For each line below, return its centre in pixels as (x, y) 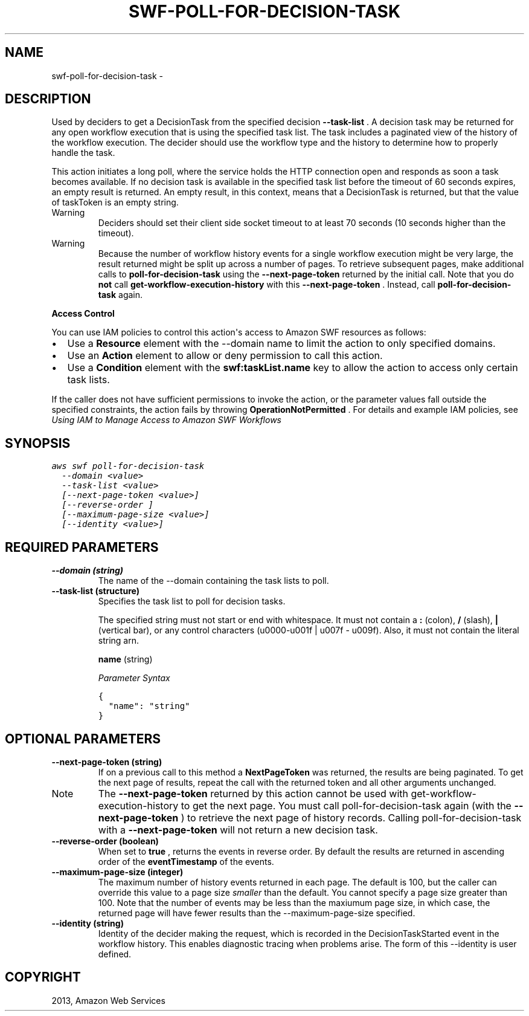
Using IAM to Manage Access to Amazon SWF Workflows (167, 420)
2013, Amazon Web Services (108, 1000)
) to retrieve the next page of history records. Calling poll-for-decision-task (351, 817)
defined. (115, 954)
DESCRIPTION (48, 99)
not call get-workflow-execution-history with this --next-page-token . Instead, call (267, 285)
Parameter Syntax (134, 678)
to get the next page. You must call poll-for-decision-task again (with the (346, 805)
